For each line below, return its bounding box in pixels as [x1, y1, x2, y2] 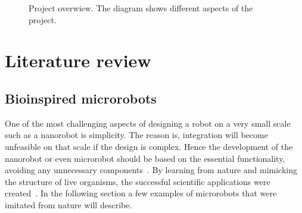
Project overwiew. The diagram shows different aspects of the [29, 2, 253, 14]
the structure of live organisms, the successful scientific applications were [5, 175, 270, 187]
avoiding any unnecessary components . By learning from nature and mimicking [5, 164, 298, 176]
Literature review [5, 48, 151, 73]
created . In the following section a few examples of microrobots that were [5, 187, 277, 199]
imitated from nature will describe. [5, 198, 132, 211]
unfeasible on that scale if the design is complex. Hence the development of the [5, 140, 293, 152]
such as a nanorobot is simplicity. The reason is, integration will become [5, 129, 268, 141]
